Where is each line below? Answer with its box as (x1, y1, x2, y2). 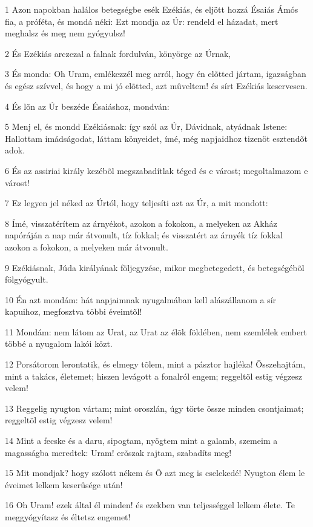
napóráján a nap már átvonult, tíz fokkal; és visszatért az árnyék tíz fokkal (5, 229, 283, 241)
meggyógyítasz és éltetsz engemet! (5, 511, 131, 523)
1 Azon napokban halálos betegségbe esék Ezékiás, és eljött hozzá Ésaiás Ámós (5, 3, 298, 15)
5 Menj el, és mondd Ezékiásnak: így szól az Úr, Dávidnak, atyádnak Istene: (5, 120, 288, 133)
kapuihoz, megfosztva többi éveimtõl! (5, 305, 142, 318)
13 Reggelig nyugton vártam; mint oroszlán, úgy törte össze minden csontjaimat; (5, 401, 304, 414)
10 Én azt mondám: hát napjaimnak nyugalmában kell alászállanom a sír (5, 293, 277, 306)
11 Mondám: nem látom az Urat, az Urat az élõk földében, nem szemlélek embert (5, 325, 308, 338)
